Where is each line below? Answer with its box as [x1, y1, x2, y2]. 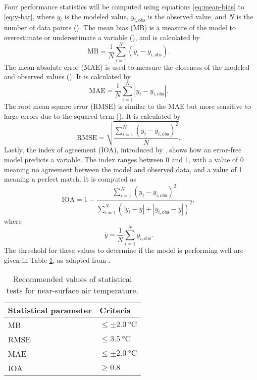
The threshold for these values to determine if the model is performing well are [4, 245, 244, 255]
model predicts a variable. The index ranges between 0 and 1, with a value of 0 [4, 154, 244, 164]
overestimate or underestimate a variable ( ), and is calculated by [4, 32, 200, 42]
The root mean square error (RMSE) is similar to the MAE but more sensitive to [4, 101, 251, 111]
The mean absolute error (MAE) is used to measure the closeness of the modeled [4, 61, 250, 72]
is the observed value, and [148, 11, 227, 21]
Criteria [100, 304, 131, 316]
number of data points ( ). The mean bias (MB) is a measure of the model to [4, 22, 236, 33]
